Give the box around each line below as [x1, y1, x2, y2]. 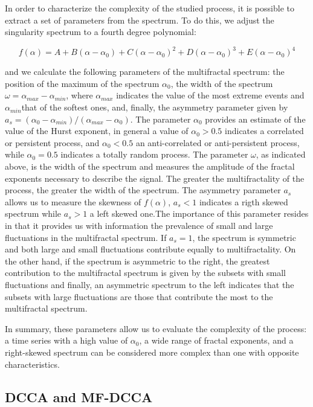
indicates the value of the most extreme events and [116, 89, 305, 101]
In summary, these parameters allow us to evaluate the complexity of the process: [5, 322, 307, 335]
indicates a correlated [225, 124, 304, 137]
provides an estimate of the [205, 112, 306, 125]
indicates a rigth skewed [199, 195, 288, 208]
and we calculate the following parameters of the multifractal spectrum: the [5, 65, 285, 78]
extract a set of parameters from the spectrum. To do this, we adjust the [5, 13, 274, 26]
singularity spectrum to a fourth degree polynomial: [5, 25, 196, 38]
